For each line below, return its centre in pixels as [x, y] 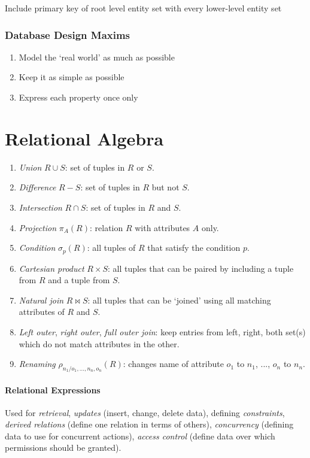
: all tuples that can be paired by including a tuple [201, 268]
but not [165, 187]
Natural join [41, 300]
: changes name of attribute [173, 364]
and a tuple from [79, 280]
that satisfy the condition [194, 248]
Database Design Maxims [68, 34]
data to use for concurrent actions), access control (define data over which [140, 436]
